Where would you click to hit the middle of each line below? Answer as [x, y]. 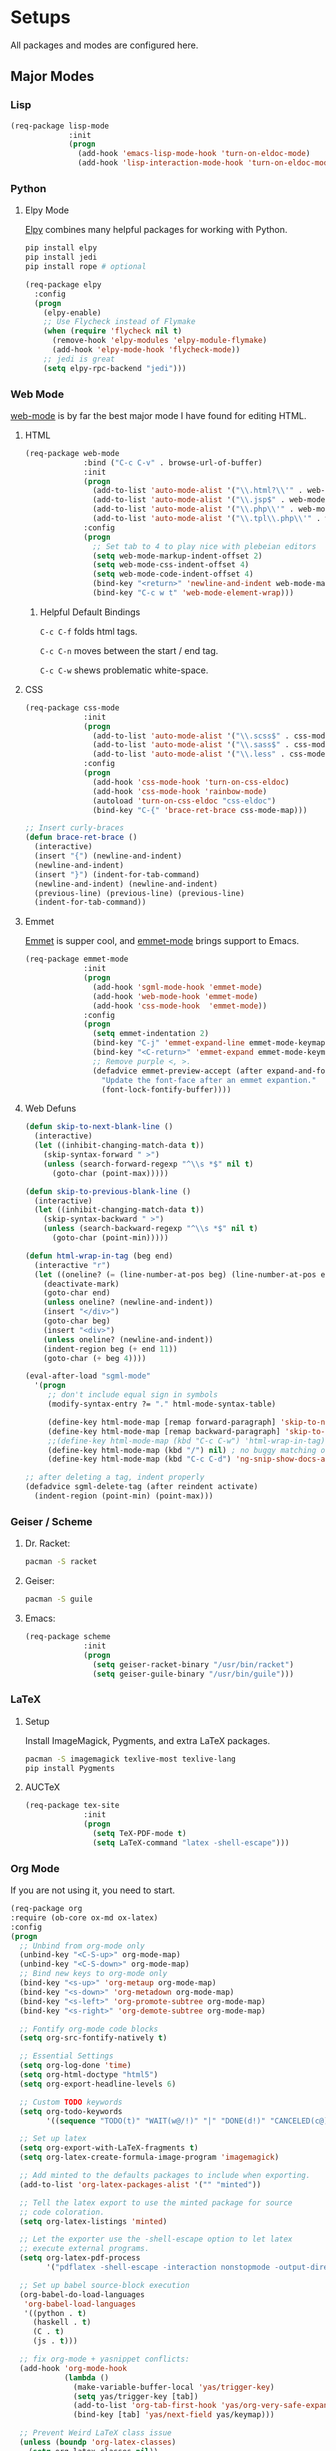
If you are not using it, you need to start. [93, 1890]
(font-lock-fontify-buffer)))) [166, 1089]
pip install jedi [61, 257]
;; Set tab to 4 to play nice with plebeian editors [204, 546]
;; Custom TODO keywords [71, 2102]
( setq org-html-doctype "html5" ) [89, 2075]
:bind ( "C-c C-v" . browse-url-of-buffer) [173, 462]
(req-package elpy [63, 284]
